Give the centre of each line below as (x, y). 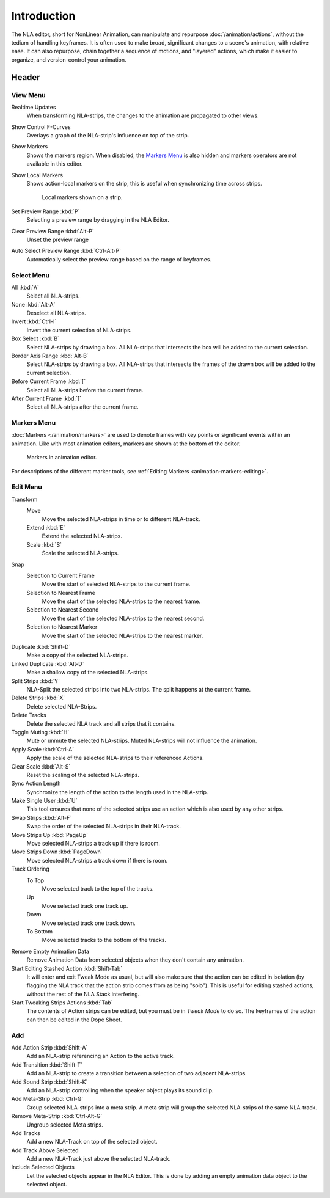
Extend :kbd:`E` (46, 527)
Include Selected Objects (43, 1167)
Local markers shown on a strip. (82, 197)
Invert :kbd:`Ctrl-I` (34, 321)
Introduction (43, 16)
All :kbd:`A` (25, 287)
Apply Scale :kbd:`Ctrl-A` (43, 749)
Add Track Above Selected (45, 1150)
